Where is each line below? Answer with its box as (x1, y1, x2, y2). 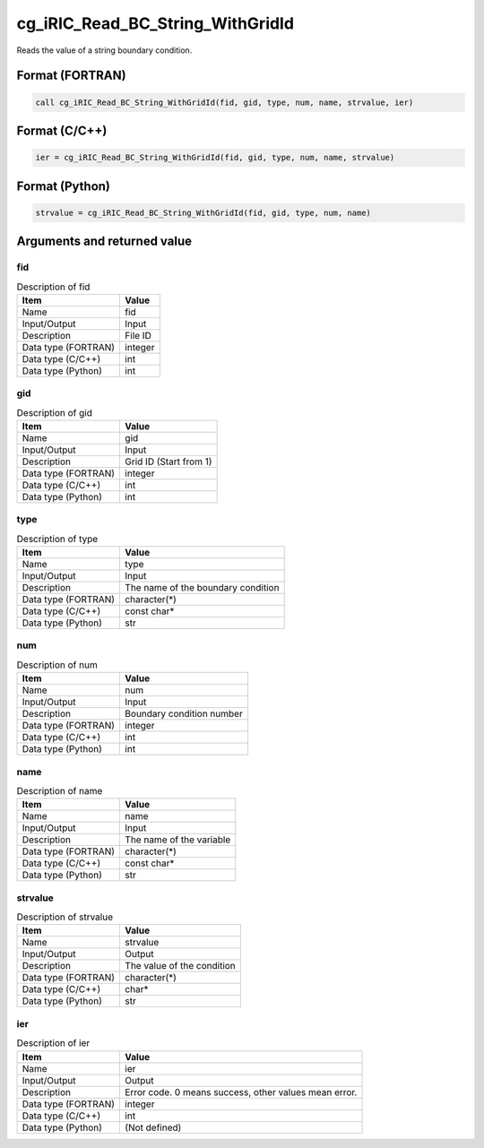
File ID (125, 329, 151, 341)
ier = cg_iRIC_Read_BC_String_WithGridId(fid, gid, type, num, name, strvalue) (35, 152, 395, 163)
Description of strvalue (16, 911, 114, 923)
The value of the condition (125, 960, 237, 972)
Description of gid (16, 406, 93, 419)
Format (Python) (16, 178, 111, 194)
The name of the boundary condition (125, 582, 280, 594)
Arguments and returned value (16, 234, 193, 249)
